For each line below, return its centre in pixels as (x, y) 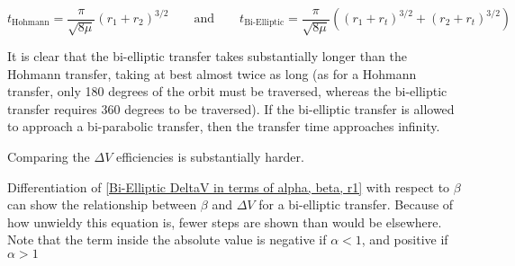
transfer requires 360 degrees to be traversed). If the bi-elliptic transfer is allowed (231, 108)
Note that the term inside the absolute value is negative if (167, 239)
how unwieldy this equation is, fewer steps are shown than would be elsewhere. (225, 222)
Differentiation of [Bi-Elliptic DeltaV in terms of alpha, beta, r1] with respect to (229, 186)
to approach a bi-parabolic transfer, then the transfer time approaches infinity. (224, 126)
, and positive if (405, 239)
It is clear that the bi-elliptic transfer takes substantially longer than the (207, 55)
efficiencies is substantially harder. (210, 156)
